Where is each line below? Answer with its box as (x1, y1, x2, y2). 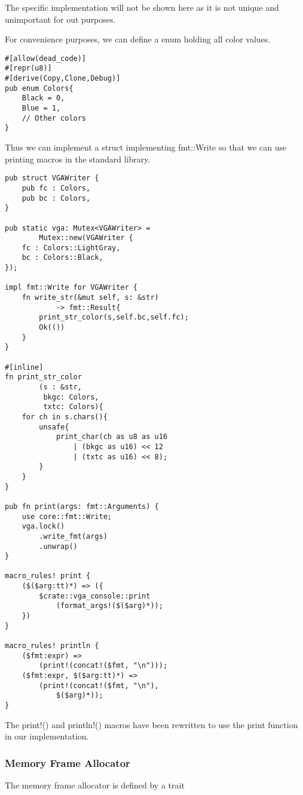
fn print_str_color (5, 373, 82, 382)
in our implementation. (5, 730, 89, 742)
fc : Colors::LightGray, (22, 243, 121, 252)
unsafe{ (39, 422, 69, 431)
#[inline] (5, 363, 44, 372)
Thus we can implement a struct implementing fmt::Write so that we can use (5, 141, 287, 154)
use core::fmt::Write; (22, 512, 112, 521)
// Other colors (22, 113, 87, 122)
